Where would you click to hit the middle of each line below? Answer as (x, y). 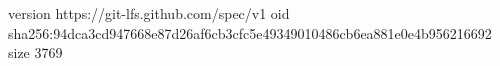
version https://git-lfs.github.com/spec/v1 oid (149, 13)
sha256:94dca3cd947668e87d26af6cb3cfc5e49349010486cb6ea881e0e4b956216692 (250, 32)
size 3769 (35, 52)
